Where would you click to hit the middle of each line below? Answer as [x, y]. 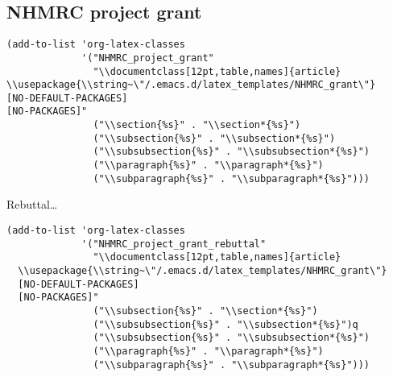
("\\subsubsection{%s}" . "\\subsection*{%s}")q [225, 324]
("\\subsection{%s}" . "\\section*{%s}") [205, 311]
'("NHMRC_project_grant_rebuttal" [174, 244]
